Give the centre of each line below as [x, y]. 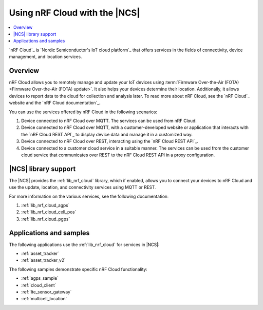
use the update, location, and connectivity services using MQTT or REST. [82, 187]
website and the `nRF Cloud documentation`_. [55, 103]
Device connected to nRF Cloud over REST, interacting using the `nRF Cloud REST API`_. [110, 141]
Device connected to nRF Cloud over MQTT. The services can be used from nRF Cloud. [109, 121]
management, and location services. [46, 57]
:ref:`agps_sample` [40, 278]
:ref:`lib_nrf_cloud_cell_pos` [49, 212]
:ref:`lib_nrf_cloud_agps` [46, 205]
